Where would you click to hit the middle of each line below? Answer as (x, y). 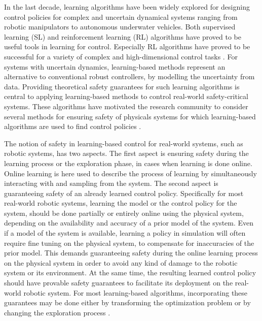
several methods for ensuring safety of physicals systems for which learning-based (130, 116)
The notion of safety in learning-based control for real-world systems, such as (124, 143)
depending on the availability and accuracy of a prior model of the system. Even (129, 223)
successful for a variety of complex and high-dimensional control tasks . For (121, 56)
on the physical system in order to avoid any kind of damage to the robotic (121, 262)
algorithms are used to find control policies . (73, 126)
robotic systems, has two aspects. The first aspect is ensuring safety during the (126, 153)
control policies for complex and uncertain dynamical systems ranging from (121, 17)
